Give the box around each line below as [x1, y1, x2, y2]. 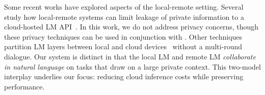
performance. [4, 81, 45, 91]
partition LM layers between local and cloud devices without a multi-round [4, 41, 243, 52]
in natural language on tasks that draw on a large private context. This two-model [4, 61, 261, 72]
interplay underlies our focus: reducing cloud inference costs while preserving [4, 71, 244, 82]
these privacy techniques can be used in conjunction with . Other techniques [4, 31, 243, 42]
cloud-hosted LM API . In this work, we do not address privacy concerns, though [4, 21, 259, 32]
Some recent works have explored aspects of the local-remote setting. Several [4, 2, 244, 12]
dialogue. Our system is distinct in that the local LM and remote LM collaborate [4, 51, 256, 61]
